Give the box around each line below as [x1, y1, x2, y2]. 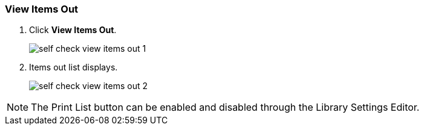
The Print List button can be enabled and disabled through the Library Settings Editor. [31, 101, 420, 114]
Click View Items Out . [29, 25, 117, 36]
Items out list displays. [29, 62, 118, 73]
